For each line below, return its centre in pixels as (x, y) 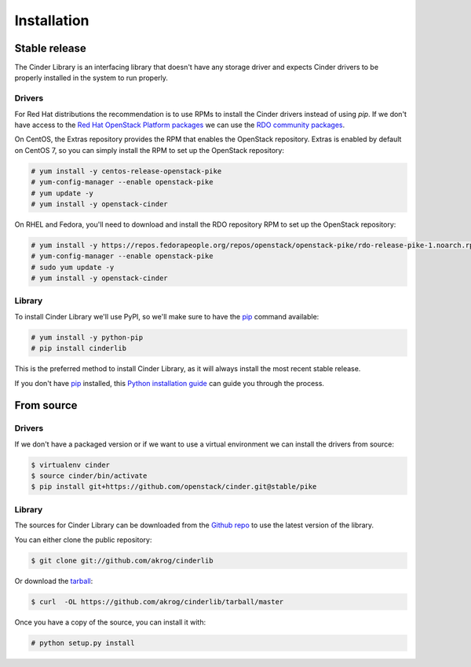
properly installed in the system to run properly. (91, 78)
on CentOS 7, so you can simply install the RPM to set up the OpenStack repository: (149, 150)
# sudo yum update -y (73, 267)
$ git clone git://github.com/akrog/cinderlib (122, 560)
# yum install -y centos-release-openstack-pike (126, 171)
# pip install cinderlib (79, 348)
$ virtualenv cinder (70, 465)
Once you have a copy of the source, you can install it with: (110, 622)
